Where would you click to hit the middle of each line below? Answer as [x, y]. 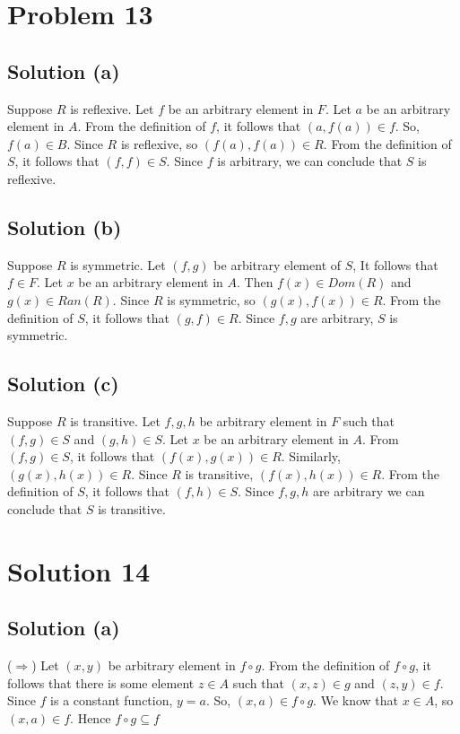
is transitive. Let [115, 420]
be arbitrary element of [278, 264]
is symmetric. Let [118, 264]
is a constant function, [112, 700]
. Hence [91, 717]
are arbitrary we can [369, 491]
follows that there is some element [101, 682]
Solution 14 [79, 570]
